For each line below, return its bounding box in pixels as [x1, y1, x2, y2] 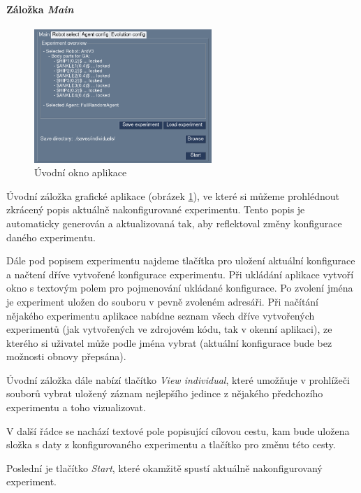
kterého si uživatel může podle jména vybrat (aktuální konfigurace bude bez [6, 335, 332, 350]
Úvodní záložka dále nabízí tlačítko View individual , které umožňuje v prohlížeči [6, 372, 350, 387]
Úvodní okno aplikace [34, 165, 127, 180]
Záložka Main [6, 1, 74, 16]
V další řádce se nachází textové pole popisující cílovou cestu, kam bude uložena [6, 423, 350, 438]
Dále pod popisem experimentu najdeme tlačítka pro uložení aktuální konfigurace [6, 253, 355, 268]
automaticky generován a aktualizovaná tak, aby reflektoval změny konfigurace [6, 215, 342, 230]
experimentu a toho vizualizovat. [6, 400, 146, 415]
